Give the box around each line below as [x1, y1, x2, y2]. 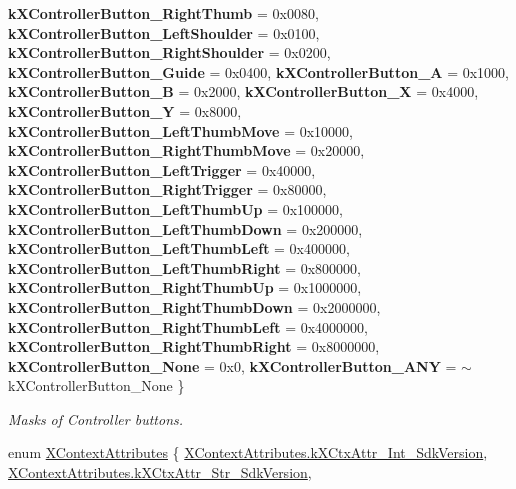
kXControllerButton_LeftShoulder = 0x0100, [8, 22, 320, 43]
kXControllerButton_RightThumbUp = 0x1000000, [8, 277, 362, 298]
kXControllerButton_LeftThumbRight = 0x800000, [8, 257, 362, 278]
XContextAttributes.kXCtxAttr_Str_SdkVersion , [8, 462, 312, 483]
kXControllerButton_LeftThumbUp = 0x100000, [8, 198, 343, 219]
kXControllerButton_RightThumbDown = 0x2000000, [8, 296, 381, 317]
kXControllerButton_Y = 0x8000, [8, 100, 242, 121]
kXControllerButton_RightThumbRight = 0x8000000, [8, 336, 380, 357]
